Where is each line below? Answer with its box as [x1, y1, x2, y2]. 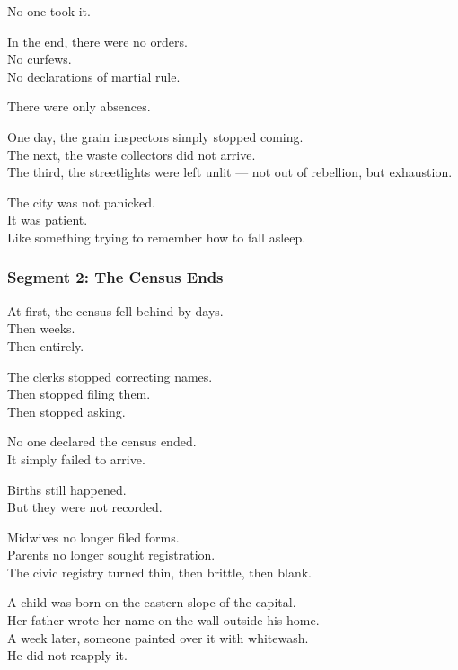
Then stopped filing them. [7, 384, 151, 403]
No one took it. [7, 2, 91, 20]
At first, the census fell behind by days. [7, 301, 224, 320]
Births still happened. [7, 480, 127, 498]
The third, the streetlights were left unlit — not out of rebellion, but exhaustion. [7, 163, 453, 181]
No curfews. [7, 49, 72, 68]
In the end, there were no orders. [7, 31, 188, 50]
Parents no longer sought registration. [7, 545, 216, 564]
